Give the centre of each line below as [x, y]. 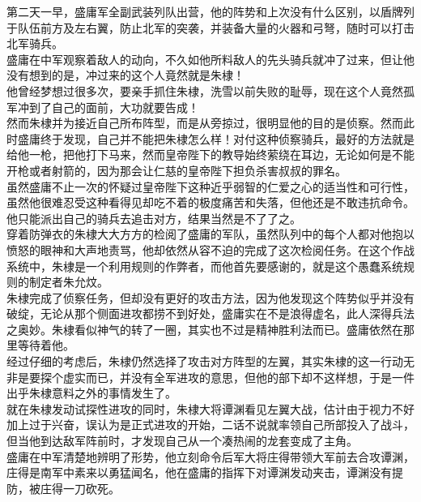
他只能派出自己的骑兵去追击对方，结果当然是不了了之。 [154, 218]
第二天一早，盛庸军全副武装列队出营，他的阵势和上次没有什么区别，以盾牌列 [210, 11]
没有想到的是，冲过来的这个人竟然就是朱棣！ [125, 75]
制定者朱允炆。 [68, 282]
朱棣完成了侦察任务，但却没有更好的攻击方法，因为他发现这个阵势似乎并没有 [210, 297]
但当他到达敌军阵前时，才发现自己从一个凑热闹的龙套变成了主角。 [182, 441]
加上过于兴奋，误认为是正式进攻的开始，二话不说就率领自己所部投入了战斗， [210, 425]
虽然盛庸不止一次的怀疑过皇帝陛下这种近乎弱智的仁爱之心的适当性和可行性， [210, 186]
